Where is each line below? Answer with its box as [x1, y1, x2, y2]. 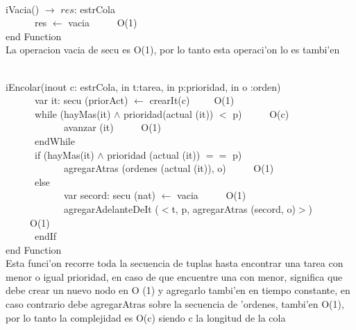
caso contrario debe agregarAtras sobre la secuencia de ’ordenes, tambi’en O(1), [6, 297, 344, 311]
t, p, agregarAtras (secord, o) [171, 201, 296, 216]
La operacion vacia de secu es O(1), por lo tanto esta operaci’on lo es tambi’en [6, 42, 340, 57]
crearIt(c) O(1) [149, 93, 235, 107]
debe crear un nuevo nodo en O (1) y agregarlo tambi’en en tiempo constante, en [6, 283, 350, 297]
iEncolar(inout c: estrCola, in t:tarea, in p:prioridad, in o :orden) [6, 79, 281, 94]
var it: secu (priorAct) [34, 93, 128, 107]
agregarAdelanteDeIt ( [63, 201, 159, 216]
